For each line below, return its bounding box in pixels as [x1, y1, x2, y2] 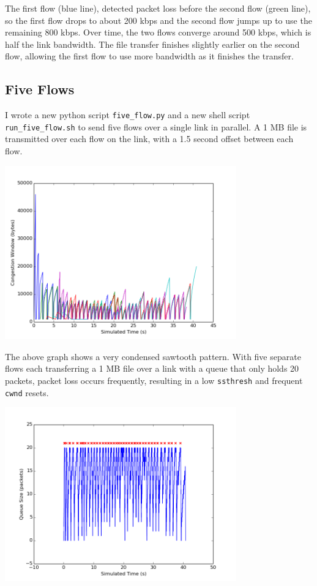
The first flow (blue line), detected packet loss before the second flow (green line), [5, 2, 311, 14]
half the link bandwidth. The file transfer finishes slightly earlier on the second [5, 37, 300, 50]
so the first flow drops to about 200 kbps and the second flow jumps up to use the [5, 13, 312, 26]
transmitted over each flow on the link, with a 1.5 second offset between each [5, 132, 294, 145]
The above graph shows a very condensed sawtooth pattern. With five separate [5, 350, 301, 362]
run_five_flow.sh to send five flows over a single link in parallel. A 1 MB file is [5, 120, 307, 133]
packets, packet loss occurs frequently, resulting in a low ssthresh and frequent [5, 374, 303, 386]
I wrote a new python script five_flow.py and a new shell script [5, 108, 250, 121]
